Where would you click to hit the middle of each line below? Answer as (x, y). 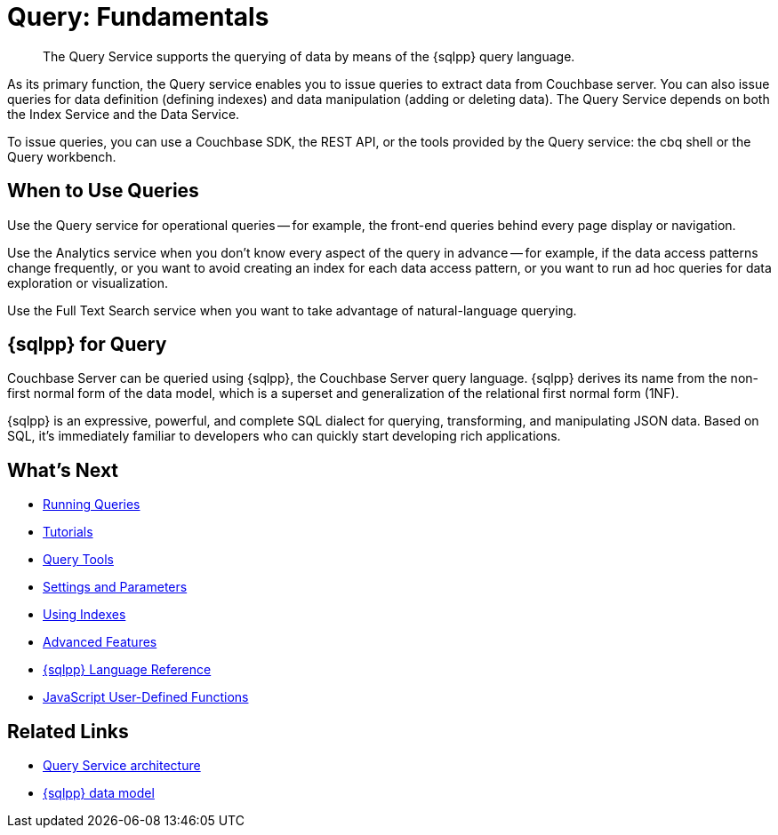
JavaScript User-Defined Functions (146, 697)
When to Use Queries (103, 191)
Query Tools (78, 560)
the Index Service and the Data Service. (124, 114)
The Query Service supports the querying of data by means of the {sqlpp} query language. (309, 56)
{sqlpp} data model (99, 793)
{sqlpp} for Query (87, 345)
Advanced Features (100, 642)
